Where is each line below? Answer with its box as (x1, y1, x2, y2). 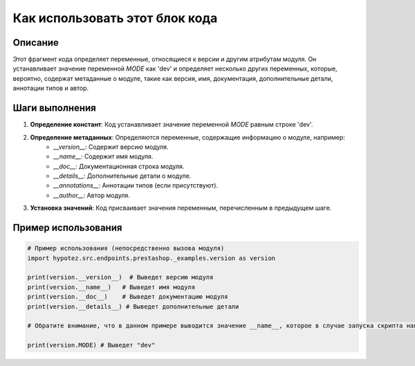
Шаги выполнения (12, 102, 96, 114)
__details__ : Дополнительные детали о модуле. (53, 172, 192, 180)
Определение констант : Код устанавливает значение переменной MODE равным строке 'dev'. (30, 120, 313, 129)
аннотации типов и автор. (12, 84, 89, 93)
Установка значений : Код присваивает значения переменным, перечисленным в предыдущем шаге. (30, 204, 332, 212)
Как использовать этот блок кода (12, 10, 218, 26)
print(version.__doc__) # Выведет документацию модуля (27, 293, 228, 301)
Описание (12, 37, 59, 48)
